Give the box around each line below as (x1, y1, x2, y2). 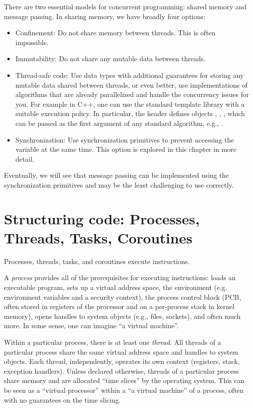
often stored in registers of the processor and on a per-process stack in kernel (4, 301, 235, 312)
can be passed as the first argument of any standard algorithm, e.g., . (15, 118, 223, 128)
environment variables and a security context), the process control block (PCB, (4, 291, 241, 302)
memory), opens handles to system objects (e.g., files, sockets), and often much (4, 311, 241, 321)
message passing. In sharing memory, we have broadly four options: (4, 11, 206, 21)
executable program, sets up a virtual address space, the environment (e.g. (4, 282, 227, 292)
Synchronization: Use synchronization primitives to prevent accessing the (15, 134, 234, 144)
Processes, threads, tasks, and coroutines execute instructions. (4, 256, 190, 266)
